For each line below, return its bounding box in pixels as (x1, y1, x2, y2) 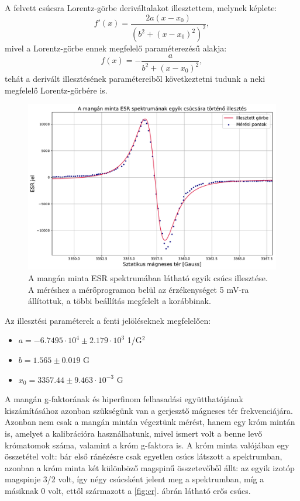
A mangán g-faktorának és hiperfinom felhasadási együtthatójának (5, 393, 243, 405)
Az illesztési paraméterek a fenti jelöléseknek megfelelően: (5, 314, 211, 326)
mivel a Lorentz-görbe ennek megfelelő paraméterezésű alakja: (5, 42, 227, 54)
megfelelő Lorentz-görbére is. (5, 84, 108, 96)
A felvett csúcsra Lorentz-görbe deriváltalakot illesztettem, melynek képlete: (5, 2, 277, 13)
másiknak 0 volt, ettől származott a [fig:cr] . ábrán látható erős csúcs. (5, 484, 251, 496)
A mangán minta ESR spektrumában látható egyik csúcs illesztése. (28, 272, 268, 284)
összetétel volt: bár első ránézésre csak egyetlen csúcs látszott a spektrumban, (5, 450, 282, 462)
